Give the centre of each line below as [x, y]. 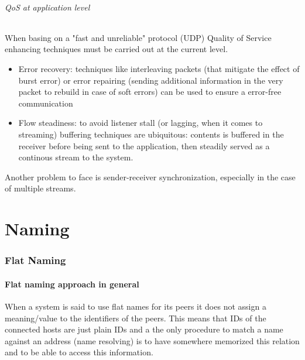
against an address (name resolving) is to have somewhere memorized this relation [152, 340]
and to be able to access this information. [79, 352]
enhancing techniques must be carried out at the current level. [116, 49]
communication [46, 103]
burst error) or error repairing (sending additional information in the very [151, 80]
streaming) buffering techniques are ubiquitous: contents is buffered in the [151, 134]
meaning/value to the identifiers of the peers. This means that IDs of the [136, 318]
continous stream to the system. [76, 157]
